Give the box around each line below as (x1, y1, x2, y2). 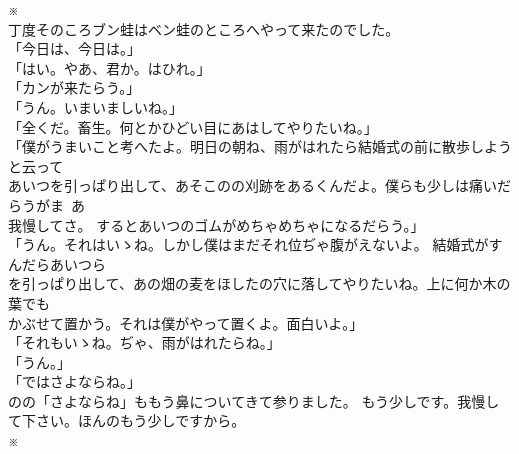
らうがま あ (8, 194, 85, 215)
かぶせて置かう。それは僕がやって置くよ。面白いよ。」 (8, 312, 364, 333)
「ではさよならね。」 (8, 371, 141, 392)
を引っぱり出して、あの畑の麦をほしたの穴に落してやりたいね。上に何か (8, 273, 483, 294)
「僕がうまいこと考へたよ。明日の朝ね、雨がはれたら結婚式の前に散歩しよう (8, 136, 512, 157)
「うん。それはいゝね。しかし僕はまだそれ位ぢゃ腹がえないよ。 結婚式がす (8, 234, 503, 255)
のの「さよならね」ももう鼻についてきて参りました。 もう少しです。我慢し (8, 390, 500, 411)
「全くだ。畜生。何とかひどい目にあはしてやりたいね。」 (8, 116, 378, 137)
